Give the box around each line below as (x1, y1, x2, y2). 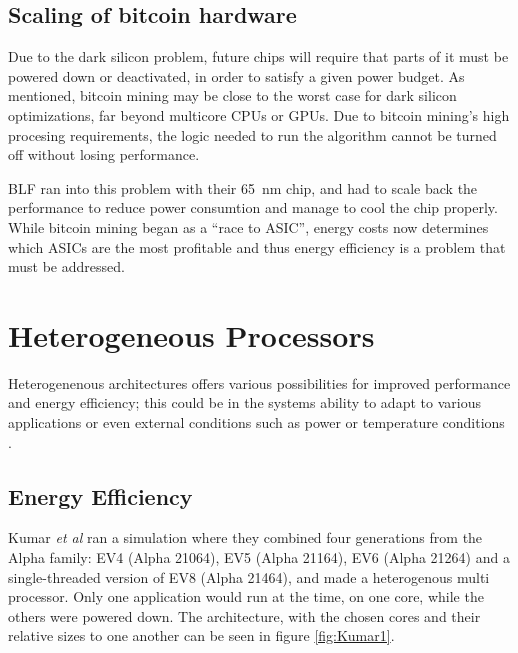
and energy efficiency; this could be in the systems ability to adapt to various (8, 392, 481, 413)
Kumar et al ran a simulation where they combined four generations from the (8, 527, 483, 548)
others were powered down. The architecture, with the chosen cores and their (8, 605, 481, 626)
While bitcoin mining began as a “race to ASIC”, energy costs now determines (8, 216, 489, 237)
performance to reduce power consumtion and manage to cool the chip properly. (8, 197, 498, 218)
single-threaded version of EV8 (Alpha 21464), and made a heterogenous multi (8, 566, 490, 587)
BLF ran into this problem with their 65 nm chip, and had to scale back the (8, 177, 478, 198)
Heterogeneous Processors (8, 314, 375, 355)
